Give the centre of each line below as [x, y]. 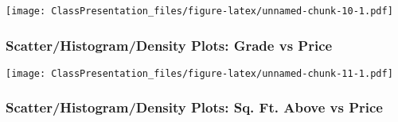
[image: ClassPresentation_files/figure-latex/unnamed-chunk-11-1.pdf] [199, 73]
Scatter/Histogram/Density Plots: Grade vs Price [169, 45]
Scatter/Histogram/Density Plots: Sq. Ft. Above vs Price [194, 107]
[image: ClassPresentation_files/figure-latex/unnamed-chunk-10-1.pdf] [199, 11]
